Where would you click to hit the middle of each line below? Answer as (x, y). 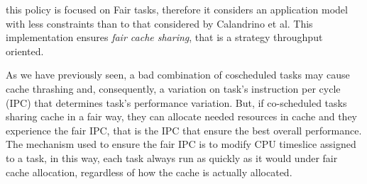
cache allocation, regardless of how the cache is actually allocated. (149, 172)
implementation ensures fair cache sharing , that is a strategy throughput (164, 37)
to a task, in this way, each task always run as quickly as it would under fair (172, 157)
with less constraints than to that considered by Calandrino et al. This (159, 23)
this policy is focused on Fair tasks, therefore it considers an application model (177, 9)
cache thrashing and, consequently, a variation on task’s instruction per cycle (173, 88)
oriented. (25, 51)
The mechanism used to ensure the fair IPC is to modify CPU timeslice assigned (181, 144)
